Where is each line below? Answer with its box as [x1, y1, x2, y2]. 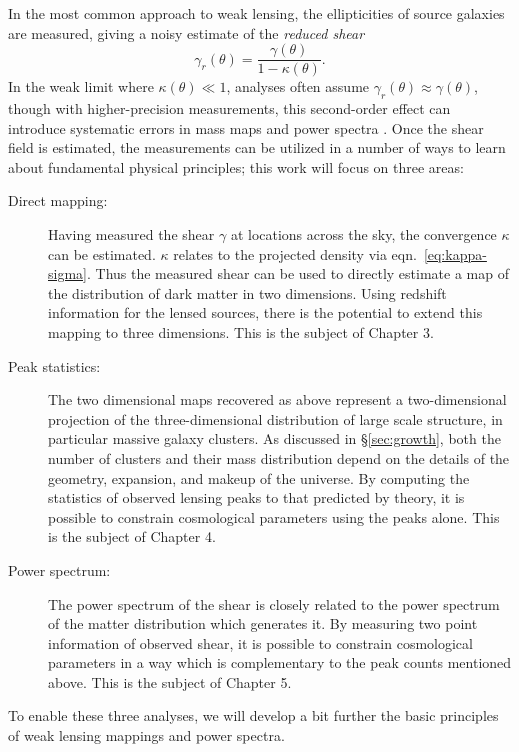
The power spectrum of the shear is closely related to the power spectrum [48, 593, 500, 614]
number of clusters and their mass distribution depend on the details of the [48, 447, 510, 468]
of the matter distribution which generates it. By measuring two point [48, 613, 478, 634]
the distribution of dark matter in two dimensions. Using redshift [48, 282, 447, 303]
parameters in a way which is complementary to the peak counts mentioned [48, 652, 512, 673]
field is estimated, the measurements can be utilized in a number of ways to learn [8, 137, 506, 158]
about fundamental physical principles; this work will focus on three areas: [8, 156, 464, 177]
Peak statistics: [8, 355, 101, 376]
